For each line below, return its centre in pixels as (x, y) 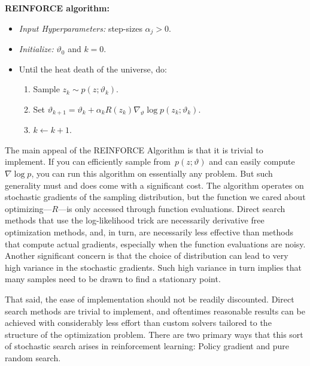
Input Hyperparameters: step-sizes (80, 28)
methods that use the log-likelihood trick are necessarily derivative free (135, 220)
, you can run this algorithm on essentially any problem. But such (152, 173)
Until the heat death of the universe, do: (93, 69)
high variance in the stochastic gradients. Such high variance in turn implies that (153, 267)
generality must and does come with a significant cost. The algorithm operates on (154, 185)
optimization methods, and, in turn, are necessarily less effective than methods (149, 232)
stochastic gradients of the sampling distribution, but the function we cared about (155, 197)
